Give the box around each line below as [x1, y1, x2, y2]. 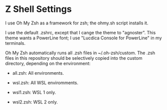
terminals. [5, 40, 26, 46]
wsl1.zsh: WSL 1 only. [12, 89, 56, 95]
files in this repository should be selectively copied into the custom [5, 55, 143, 61]
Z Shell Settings [5, 3, 72, 15]
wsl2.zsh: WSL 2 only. [12, 99, 58, 105]
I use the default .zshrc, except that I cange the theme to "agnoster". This [5, 29, 156, 35]
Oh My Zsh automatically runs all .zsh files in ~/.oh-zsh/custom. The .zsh [5, 50, 156, 56]
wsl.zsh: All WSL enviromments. [12, 80, 79, 86]
